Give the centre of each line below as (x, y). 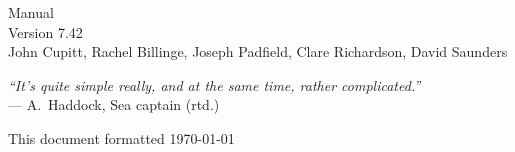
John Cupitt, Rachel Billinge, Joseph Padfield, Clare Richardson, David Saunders (258, 51)
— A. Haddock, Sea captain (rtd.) (114, 104)
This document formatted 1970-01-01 (121, 137)
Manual (31, 12)
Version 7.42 (45, 31)
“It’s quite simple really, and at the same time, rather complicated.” (214, 84)
